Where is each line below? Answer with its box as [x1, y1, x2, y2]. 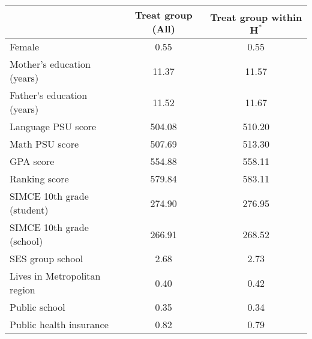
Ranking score [10, 172, 69, 185]
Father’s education [10, 88, 88, 102]
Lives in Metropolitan [10, 269, 101, 283]
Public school [10, 300, 65, 314]
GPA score [10, 154, 55, 168]
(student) [10, 203, 49, 217]
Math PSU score [10, 137, 79, 151]
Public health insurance [10, 317, 109, 331]
